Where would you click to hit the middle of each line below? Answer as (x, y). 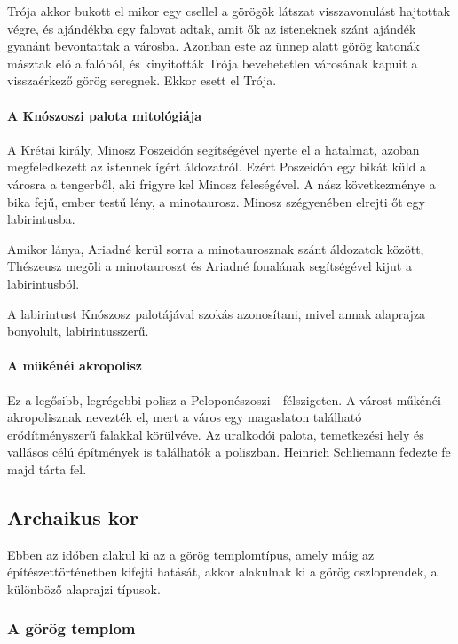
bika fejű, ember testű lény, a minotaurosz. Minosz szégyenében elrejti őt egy (216, 201)
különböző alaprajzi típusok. (84, 588)
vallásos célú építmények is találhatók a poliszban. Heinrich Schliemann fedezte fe (229, 452)
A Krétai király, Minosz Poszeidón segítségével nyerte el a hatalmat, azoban (213, 149)
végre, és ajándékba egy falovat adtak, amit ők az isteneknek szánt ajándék (212, 28)
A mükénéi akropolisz (75, 366)
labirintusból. (43, 283)
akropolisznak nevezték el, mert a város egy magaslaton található (185, 417)
